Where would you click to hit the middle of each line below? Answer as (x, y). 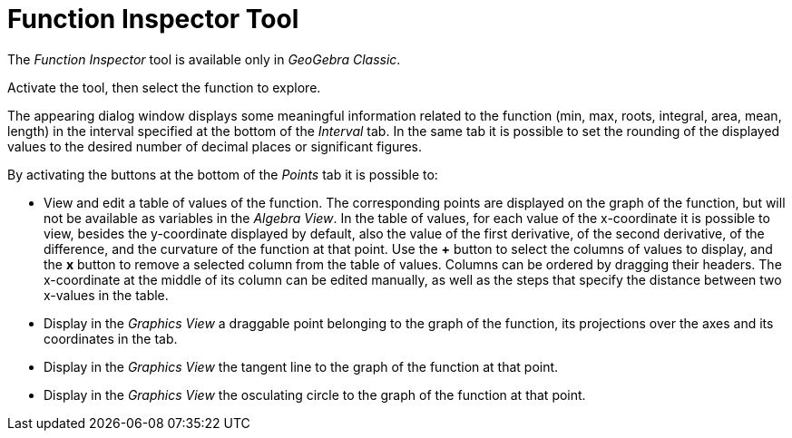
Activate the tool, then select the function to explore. (164, 87)
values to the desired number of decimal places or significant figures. (215, 146)
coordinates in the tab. (111, 338)
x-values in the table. (106, 295)
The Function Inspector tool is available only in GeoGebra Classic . (204, 59)
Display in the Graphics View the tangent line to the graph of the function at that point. (301, 366)
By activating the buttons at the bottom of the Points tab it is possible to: (223, 174)
